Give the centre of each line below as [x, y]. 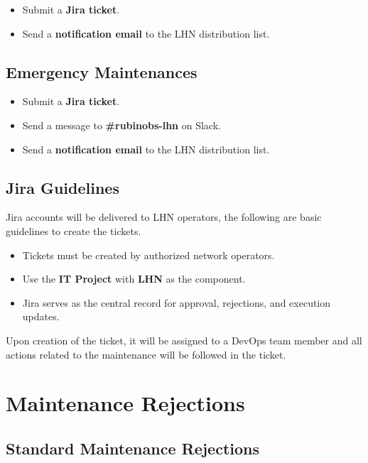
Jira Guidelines [63, 187]
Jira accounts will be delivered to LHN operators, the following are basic [164, 217]
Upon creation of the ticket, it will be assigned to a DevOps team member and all [184, 340]
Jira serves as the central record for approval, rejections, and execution [177, 302]
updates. [41, 316]
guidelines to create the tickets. [74, 230]
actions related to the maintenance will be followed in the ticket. [146, 354]
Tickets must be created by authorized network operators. [148, 255]
